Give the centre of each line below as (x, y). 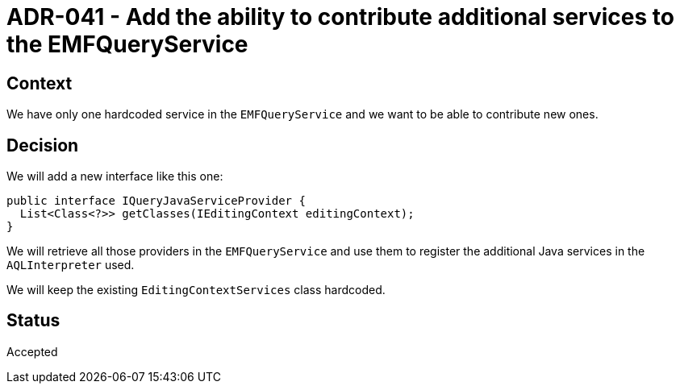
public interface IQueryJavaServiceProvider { (156, 201)
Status (33, 321)
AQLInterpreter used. (71, 265)
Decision (43, 145)
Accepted (32, 351)
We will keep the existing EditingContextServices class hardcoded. (196, 290)
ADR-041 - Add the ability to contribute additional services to (340, 17)
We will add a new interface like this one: (115, 176)
